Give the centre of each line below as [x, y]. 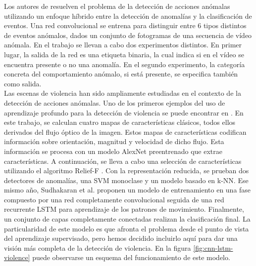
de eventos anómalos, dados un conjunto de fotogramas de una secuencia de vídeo [128, 35]
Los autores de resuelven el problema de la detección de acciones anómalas [117, 6]
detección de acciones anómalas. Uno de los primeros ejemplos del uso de [115, 102]
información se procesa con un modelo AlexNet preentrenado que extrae [113, 151]
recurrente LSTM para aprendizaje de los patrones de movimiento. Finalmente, [124, 209]
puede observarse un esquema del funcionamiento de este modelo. [131, 257]
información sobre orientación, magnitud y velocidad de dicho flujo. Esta [114, 141]
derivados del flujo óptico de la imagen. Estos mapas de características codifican [125, 132]
